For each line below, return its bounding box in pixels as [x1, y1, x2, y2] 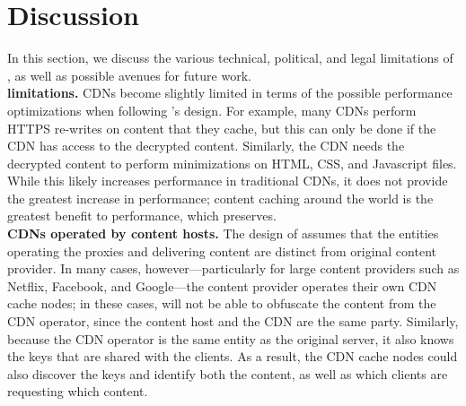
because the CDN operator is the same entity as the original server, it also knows [7, 329, 454, 348]
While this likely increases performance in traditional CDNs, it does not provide [7, 171, 448, 190]
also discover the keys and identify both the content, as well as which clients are [7, 364, 448, 383]
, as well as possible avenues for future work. [7, 65, 251, 84]
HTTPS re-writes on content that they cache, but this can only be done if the [7, 118, 436, 137]
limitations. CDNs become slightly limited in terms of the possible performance [7, 83, 453, 102]
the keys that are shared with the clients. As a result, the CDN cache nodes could [7, 347, 458, 366]
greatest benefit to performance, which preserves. [7, 206, 277, 225]
